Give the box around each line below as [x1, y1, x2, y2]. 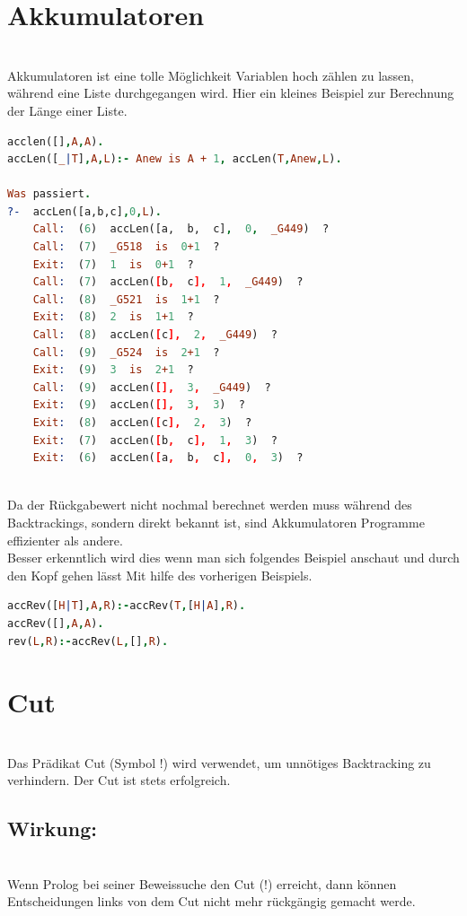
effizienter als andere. [7, 530, 123, 549]
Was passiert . [7, 188, 92, 201]
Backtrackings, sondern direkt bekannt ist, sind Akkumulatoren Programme [7, 512, 425, 531]
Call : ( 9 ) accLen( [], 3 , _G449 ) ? [32, 380, 271, 394]
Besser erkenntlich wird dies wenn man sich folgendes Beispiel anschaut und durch [7, 548, 460, 567]
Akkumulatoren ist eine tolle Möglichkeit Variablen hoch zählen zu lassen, [7, 65, 414, 84]
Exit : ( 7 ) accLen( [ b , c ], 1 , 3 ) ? [32, 433, 278, 447]
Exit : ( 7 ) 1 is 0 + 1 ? [32, 257, 194, 271]
